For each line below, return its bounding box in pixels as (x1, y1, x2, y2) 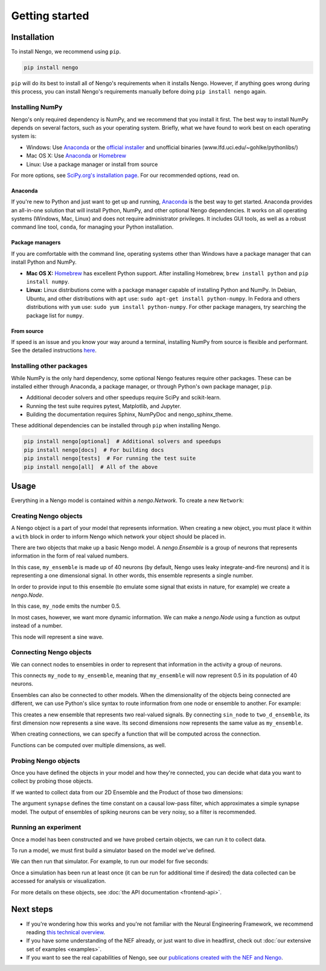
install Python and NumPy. (11, 258, 77, 266)
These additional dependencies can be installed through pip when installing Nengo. (11, 422, 220, 429)
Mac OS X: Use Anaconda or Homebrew (26, 152, 127, 159)
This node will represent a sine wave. (11, 633, 104, 640)
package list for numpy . (26, 311, 85, 319)
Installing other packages (11, 362, 88, 371)
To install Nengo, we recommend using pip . (11, 48, 121, 56)
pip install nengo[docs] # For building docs (24, 447, 164, 453)
